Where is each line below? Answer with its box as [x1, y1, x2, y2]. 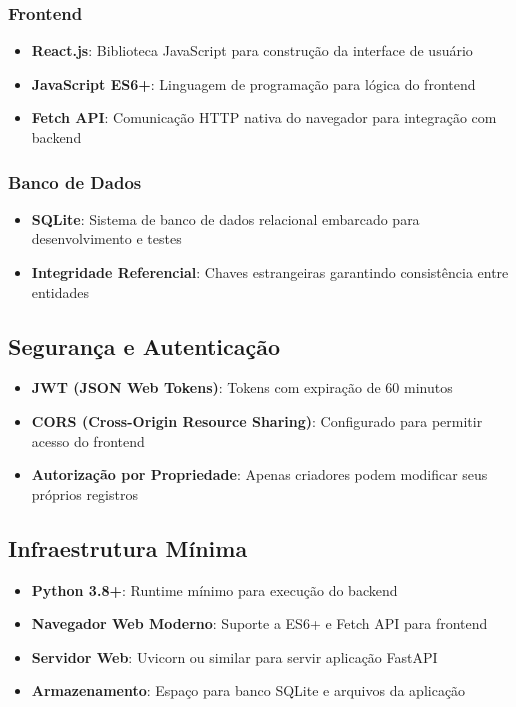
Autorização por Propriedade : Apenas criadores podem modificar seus [31, 464, 488, 485]
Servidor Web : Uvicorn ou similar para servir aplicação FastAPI [31, 646, 438, 667]
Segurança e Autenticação [8, 330, 281, 361]
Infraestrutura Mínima [8, 532, 248, 563]
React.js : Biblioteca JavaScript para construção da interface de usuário [31, 40, 473, 61]
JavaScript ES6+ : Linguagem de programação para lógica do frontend [31, 73, 476, 94]
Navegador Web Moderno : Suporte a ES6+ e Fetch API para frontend [31, 613, 488, 634]
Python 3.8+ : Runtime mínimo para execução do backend [31, 579, 398, 600]
